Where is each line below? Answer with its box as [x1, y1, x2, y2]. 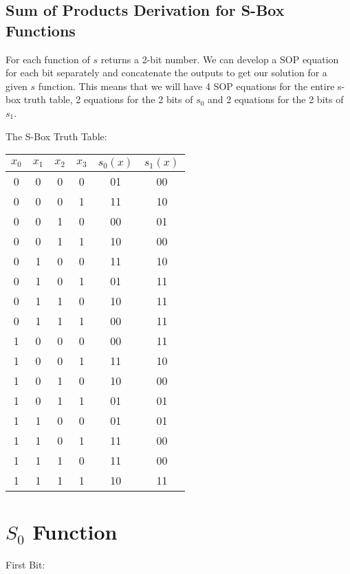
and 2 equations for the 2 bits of [208, 92, 344, 107]
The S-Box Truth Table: [6, 129, 107, 143]
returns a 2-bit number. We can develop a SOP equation [100, 52, 339, 66]
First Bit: [6, 558, 45, 572]
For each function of [6, 52, 90, 66]
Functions [6, 19, 76, 41]
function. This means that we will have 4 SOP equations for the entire [38, 78, 335, 93]
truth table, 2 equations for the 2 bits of [23, 92, 193, 107]
